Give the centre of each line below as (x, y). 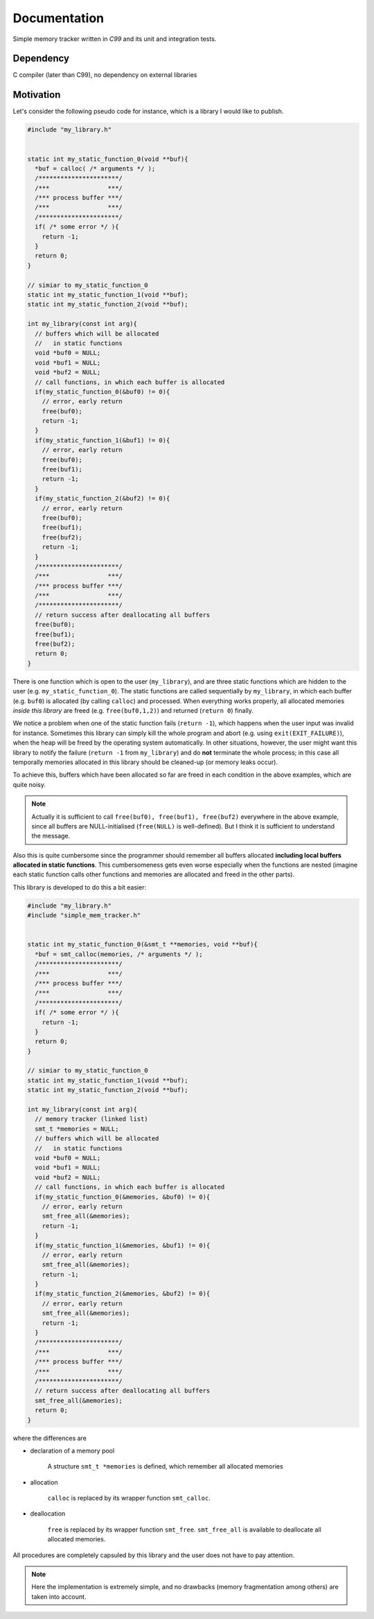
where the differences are (50, 1438)
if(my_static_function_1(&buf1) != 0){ (103, 440)
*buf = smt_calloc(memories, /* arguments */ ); (119, 954)
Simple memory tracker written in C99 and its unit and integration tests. (115, 39)
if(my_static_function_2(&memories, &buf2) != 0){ (123, 1294)
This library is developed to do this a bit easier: (80, 887)
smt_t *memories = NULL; (77, 1129)
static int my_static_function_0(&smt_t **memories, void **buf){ (142, 944)
